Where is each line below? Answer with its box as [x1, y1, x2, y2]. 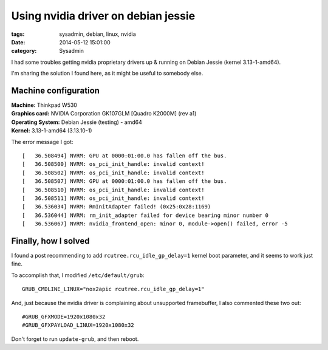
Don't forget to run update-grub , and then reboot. [11, 335, 139, 343]
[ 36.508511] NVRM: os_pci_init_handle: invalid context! [22, 194, 205, 202]
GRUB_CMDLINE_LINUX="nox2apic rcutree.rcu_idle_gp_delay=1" [22, 286, 205, 293]
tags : [11, 30, 25, 38]
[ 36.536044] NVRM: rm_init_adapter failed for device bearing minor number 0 [22, 211, 269, 219]
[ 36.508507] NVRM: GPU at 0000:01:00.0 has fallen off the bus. [22, 178, 227, 185]
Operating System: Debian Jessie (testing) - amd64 [11, 118, 143, 126]
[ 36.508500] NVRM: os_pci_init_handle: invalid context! [22, 161, 205, 168]
